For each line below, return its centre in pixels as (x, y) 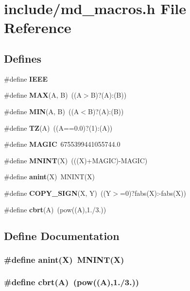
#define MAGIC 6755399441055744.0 (62, 144)
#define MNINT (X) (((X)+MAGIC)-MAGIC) (76, 160)
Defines (23, 58)
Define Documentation (62, 235)
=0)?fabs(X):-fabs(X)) (153, 193)
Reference (38, 27)
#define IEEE (26, 78)
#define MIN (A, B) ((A (42, 111)
